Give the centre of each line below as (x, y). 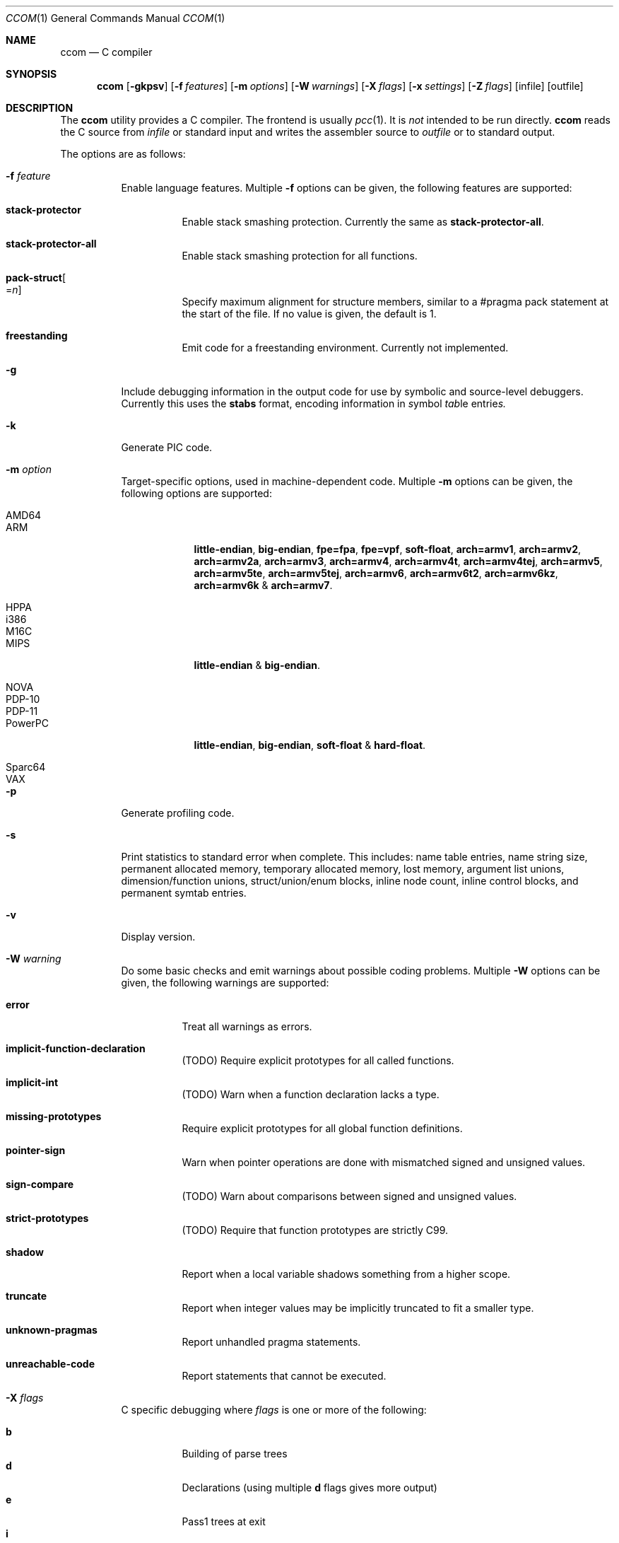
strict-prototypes (47, 1218)
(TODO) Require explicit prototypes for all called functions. (318, 1060)
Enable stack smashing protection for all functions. (300, 256)
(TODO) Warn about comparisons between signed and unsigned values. (349, 1196)
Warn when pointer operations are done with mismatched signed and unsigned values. (384, 1162)
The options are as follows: (123, 154)
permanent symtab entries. (184, 893)
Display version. (158, 937)
